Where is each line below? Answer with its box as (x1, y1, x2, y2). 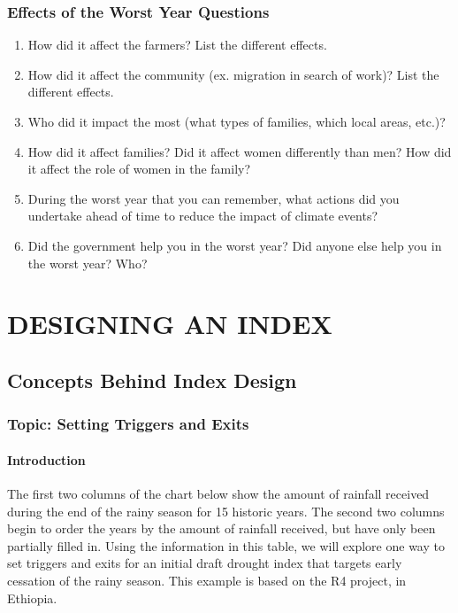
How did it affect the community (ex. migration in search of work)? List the (27, 65, 439, 83)
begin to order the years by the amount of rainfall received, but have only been (7, 519, 436, 538)
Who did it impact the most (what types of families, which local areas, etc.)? (27, 113, 446, 130)
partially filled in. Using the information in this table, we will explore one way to (7, 536, 445, 555)
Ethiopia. (7, 588, 57, 607)
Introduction (7, 450, 86, 469)
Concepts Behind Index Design (7, 366, 297, 393)
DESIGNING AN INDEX (7, 306, 332, 342)
